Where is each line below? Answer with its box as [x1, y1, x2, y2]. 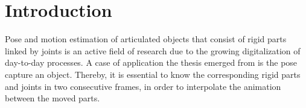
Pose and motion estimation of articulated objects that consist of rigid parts [5, 33, 287, 45]
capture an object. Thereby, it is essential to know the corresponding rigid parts [5, 68, 301, 80]
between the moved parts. [5, 92, 100, 104]
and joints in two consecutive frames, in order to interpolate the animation [5, 80, 281, 92]
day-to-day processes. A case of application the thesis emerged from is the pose [5, 56, 298, 69]
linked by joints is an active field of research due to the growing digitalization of [5, 44, 301, 57]
